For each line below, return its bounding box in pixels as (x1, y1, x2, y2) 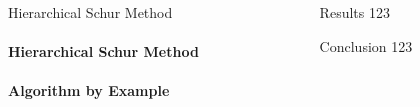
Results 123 (319, 2, 390, 22)
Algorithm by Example (8, 80, 170, 101)
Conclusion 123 (319, 35, 413, 56)
